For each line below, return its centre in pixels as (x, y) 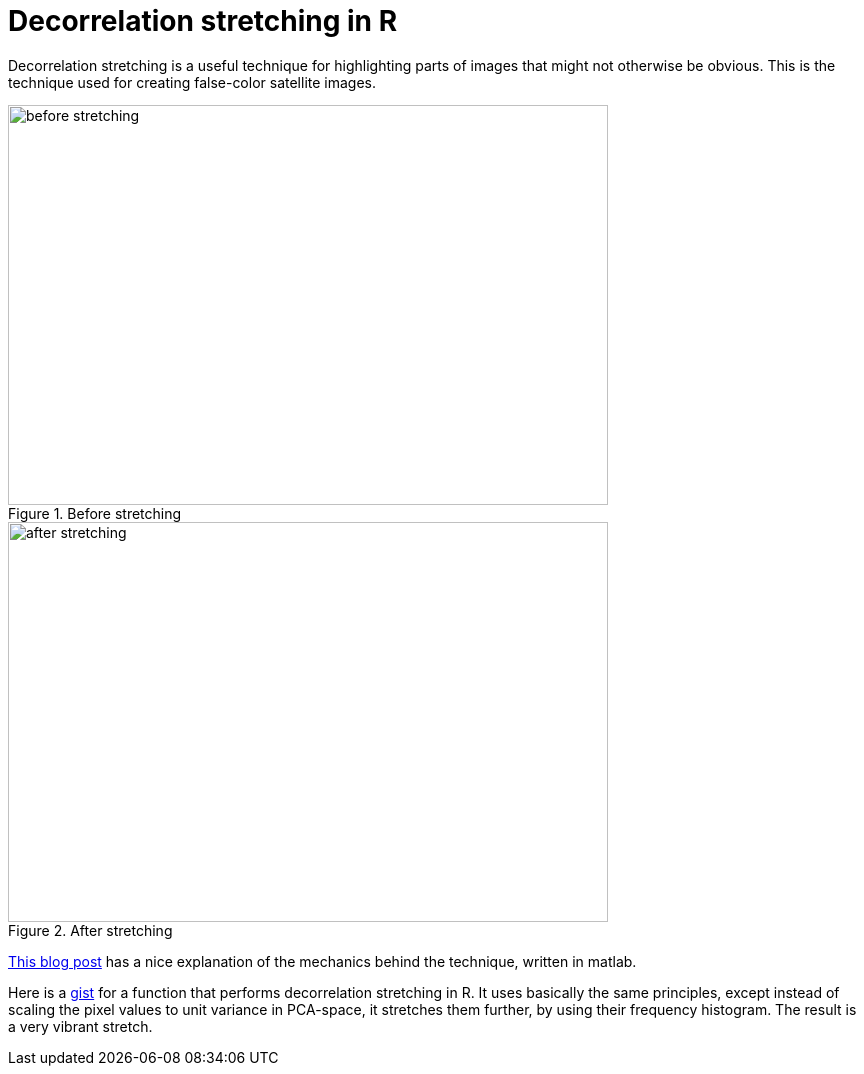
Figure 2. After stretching (90, 930)
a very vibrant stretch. (80, 1026)
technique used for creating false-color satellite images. (192, 82)
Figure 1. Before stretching (95, 513)
